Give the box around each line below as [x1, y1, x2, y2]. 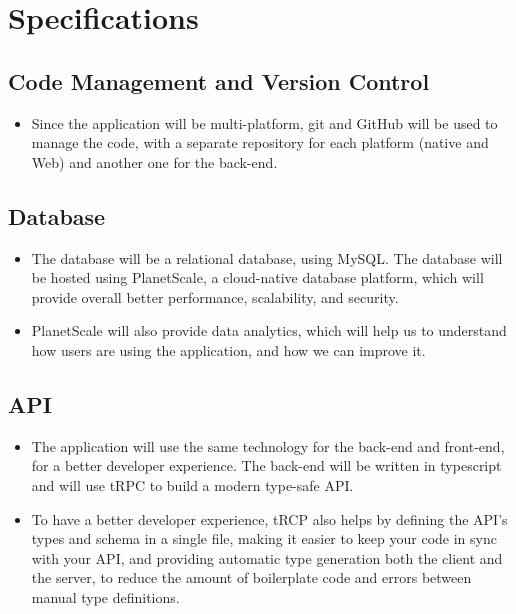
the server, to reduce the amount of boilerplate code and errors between [31, 567, 472, 588]
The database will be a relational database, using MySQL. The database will [31, 247, 503, 268]
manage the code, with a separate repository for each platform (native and [31, 132, 489, 153]
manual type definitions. [31, 586, 180, 607]
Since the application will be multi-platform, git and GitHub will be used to [31, 112, 498, 133]
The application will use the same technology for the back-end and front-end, [31, 435, 505, 456]
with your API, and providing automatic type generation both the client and [31, 547, 503, 568]
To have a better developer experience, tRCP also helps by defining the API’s [31, 508, 508, 529]
